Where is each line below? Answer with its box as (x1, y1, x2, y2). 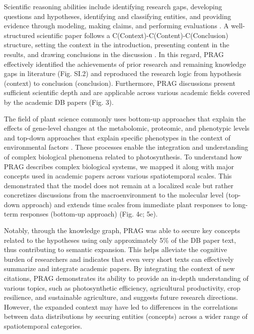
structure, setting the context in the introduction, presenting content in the (4, 39, 230, 50)
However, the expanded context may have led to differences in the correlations (4, 301, 238, 312)
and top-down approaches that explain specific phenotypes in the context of (4, 132, 231, 142)
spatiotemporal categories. (4, 321, 83, 331)
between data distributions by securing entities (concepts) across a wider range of (4, 311, 248, 321)
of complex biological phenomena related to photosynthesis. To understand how (4, 151, 242, 161)
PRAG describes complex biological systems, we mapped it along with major (4, 161, 234, 171)
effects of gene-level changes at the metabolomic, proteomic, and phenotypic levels (4, 123, 250, 133)
